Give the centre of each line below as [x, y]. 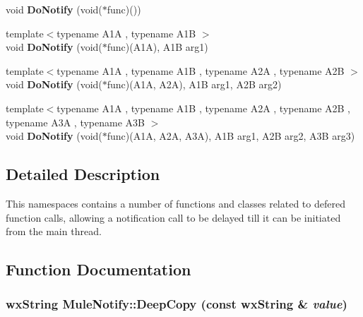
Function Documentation [99, 269]
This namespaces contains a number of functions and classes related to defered [175, 203]
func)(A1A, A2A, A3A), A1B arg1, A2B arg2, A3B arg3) [231, 136]
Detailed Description [83, 174]
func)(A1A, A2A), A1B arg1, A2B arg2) [194, 84]
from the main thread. [54, 231]
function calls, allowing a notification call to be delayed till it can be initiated [173, 217]
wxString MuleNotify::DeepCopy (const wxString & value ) [177, 304]
